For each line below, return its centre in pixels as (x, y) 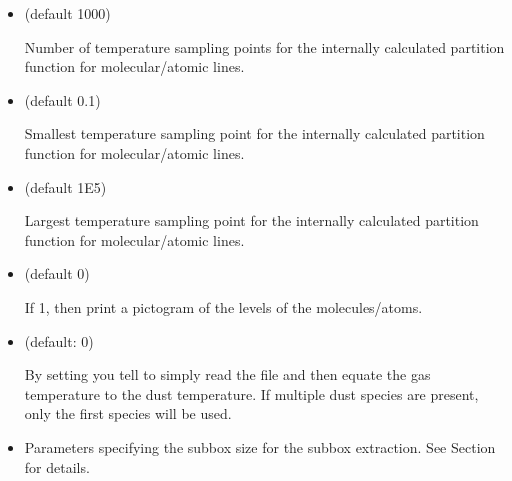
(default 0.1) (62, 99)
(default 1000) (67, 13)
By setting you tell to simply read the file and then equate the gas (227, 374)
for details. (57, 466)
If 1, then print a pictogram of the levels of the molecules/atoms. (223, 306)
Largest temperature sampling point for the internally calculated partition (251, 220)
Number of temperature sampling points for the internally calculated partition (264, 46)
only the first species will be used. (128, 413)
